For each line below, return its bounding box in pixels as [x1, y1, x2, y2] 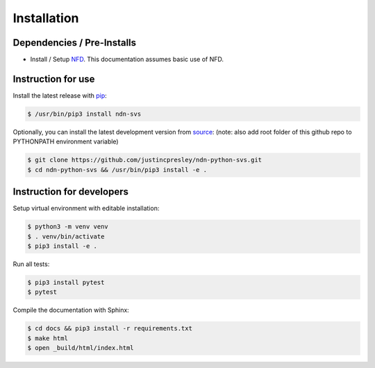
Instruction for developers [12, 186, 128, 198]
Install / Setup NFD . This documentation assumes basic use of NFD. [30, 55, 224, 64]
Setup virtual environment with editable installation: [12, 204, 160, 213]
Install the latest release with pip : [12, 91, 107, 100]
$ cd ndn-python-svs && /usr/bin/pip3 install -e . [27, 166, 208, 173]
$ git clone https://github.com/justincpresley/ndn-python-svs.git [27, 156, 262, 164]
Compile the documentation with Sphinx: [12, 306, 130, 315]
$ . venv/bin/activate [27, 232, 105, 240]
